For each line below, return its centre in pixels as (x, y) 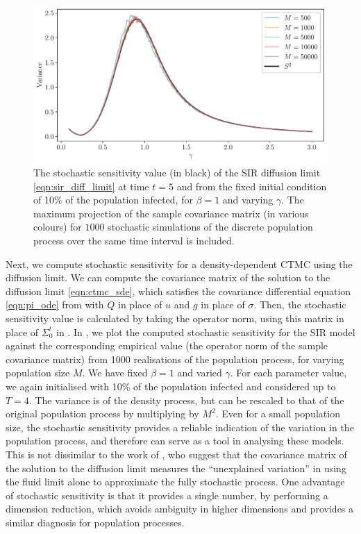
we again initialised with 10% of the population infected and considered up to (171, 386)
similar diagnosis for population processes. (95, 522)
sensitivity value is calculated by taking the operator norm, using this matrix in (175, 318)
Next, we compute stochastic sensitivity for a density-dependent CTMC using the (179, 264)
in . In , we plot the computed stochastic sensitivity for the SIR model (205, 332)
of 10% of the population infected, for (113, 200)
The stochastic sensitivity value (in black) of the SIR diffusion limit (177, 173)
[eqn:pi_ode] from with (55, 304)
